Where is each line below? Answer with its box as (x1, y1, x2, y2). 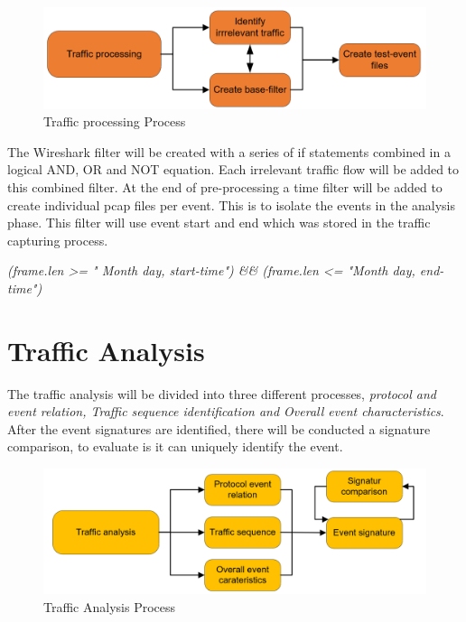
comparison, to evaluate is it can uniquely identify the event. (7, 437, 343, 456)
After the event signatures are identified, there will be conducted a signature (7, 419, 431, 438)
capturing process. (7, 230, 108, 249)
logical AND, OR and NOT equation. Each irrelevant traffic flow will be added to (7, 160, 460, 179)
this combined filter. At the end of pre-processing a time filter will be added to (7, 178, 443, 196)
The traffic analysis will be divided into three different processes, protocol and (7, 384, 436, 403)
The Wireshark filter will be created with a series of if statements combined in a (7, 142, 451, 161)
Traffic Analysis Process (43, 597, 176, 616)
